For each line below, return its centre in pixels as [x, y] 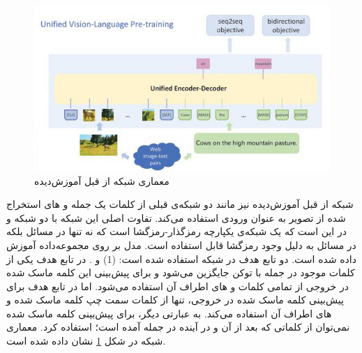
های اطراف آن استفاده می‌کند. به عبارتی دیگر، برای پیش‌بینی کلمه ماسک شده [169, 313]
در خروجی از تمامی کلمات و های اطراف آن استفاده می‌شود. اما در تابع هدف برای [178, 286]
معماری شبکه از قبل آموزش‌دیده [102, 180]
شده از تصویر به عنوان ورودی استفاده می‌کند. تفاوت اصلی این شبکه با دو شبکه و [176, 217]
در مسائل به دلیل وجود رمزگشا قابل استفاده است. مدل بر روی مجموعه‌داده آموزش [181, 245]
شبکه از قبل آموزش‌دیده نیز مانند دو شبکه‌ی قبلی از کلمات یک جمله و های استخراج [180, 204]
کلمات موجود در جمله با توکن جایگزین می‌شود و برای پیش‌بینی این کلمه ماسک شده [181, 272]
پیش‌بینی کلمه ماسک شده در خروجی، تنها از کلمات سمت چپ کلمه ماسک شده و [175, 300]
